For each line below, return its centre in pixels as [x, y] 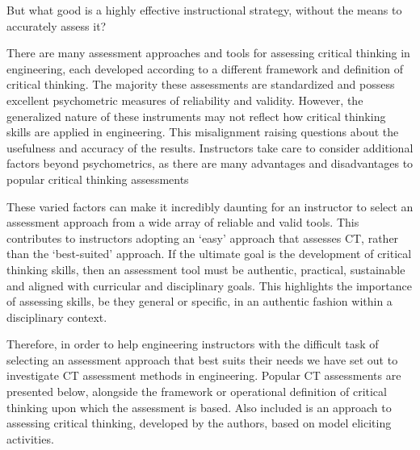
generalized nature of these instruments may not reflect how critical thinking [196, 116]
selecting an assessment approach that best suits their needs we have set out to [202, 359]
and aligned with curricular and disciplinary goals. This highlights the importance [209, 285]
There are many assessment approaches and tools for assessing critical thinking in [208, 53]
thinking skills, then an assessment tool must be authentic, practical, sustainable [206, 269]
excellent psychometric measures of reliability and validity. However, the [185, 100]
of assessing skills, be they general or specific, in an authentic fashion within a [199, 301]
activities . [30, 438]
